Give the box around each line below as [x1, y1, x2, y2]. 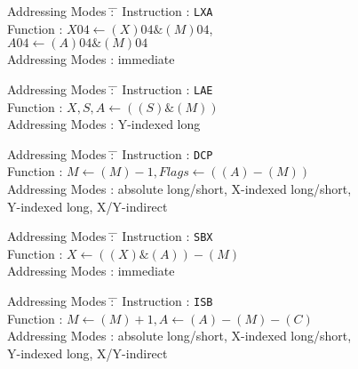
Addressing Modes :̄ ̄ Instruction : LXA [7, 2, 213, 20]
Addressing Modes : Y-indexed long [7, 115, 201, 133]
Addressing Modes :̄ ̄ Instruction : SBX [7, 227, 213, 245]
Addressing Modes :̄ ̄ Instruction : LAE [7, 79, 213, 98]
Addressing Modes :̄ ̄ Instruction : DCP [7, 144, 213, 163]
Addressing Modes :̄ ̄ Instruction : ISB [7, 291, 213, 309]
